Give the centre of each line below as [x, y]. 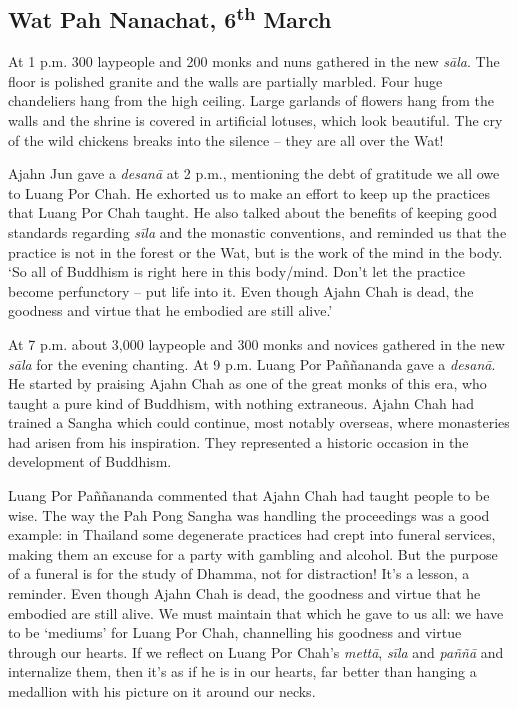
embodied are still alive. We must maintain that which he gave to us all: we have [256, 612]
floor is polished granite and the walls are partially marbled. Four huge [225, 80]
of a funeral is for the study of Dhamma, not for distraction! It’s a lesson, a [239, 573]
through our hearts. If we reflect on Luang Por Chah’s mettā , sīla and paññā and [256, 651]
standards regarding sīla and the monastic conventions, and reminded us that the [257, 231]
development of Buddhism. [90, 461]
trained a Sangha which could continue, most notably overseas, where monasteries [259, 422]
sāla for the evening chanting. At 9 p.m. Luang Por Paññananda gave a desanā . [252, 363]
